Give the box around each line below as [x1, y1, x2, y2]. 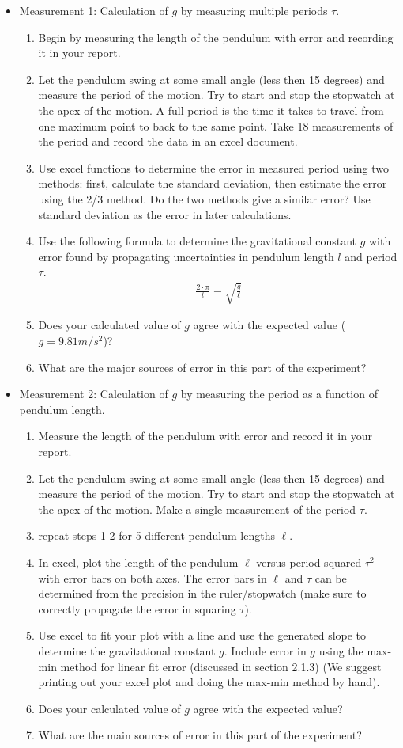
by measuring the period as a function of [180, 385, 378, 402]
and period [345, 248, 397, 264]
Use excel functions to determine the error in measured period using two [38, 159, 390, 176]
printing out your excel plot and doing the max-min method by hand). [38, 674, 380, 690]
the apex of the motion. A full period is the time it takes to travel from [38, 101, 384, 118]
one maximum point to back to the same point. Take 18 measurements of [38, 117, 394, 134]
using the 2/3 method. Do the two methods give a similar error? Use [38, 190, 371, 207]
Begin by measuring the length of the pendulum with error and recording [38, 28, 394, 45]
